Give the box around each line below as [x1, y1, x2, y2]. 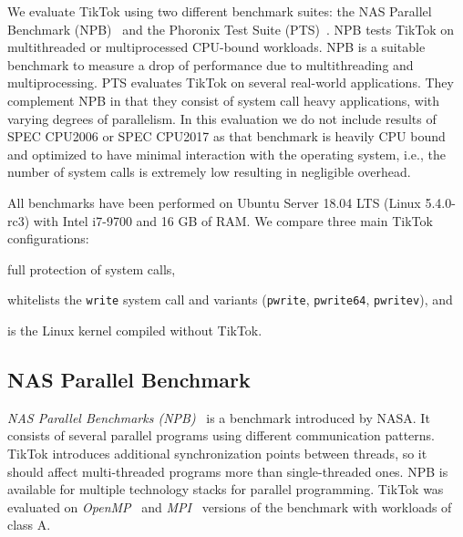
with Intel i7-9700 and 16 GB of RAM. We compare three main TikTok [33, 211, 433, 230]
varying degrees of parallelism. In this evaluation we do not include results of [7, 108, 437, 128]
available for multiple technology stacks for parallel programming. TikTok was [7, 480, 444, 499]
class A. [7, 515, 51, 534]
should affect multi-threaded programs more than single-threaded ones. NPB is [7, 461, 448, 480]
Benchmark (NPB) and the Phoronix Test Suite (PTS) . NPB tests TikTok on [7, 19, 455, 38]
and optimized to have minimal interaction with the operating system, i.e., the [7, 144, 446, 163]
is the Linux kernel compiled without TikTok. [7, 320, 262, 339]
